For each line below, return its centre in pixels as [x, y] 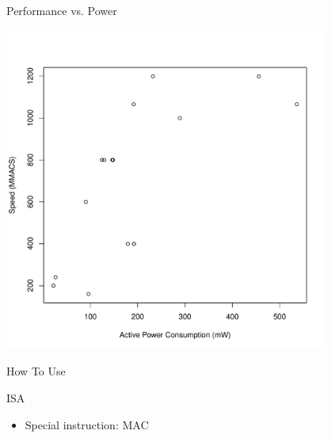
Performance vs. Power [62, 10]
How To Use [36, 371]
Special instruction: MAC [87, 424]
